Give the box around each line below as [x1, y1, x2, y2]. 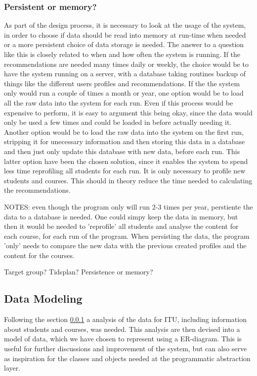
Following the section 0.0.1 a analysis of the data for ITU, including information [4, 314, 247, 324]
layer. [4, 363, 21, 373]
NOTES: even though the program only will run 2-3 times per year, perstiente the [4, 201, 253, 212]
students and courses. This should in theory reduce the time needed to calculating [4, 175, 253, 185]
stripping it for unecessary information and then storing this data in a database [4, 136, 245, 147]
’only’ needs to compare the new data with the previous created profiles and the [4, 240, 247, 251]
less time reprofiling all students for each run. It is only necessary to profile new [4, 165, 246, 176]
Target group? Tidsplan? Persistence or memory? [4, 267, 153, 277]
